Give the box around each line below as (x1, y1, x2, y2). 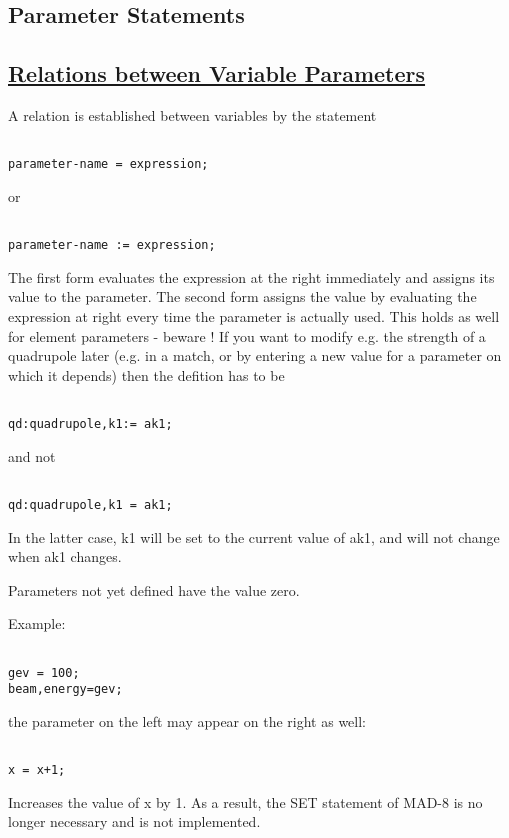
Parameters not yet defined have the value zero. (8, 579, 300, 600)
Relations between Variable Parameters (8, 58, 426, 89)
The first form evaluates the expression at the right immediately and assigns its (8, 266, 495, 287)
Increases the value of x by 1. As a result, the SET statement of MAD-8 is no (8, 791, 483, 812)
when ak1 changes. (8, 546, 122, 567)
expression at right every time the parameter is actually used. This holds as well (8, 305, 500, 326)
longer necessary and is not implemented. (8, 811, 261, 832)
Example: (8, 613, 66, 634)
